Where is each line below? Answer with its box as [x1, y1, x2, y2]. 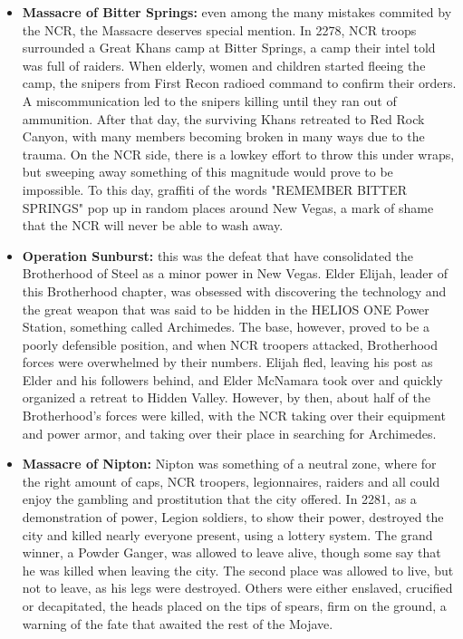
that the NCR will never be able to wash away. [22, 216, 284, 235]
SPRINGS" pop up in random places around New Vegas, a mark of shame [22, 198, 434, 217]
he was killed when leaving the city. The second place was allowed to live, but [22, 560, 454, 579]
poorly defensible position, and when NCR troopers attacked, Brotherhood [22, 334, 439, 353]
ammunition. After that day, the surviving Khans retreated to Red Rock [22, 109, 425, 128]
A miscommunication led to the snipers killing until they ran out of [22, 91, 397, 110]
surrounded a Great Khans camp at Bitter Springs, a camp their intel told [22, 38, 436, 57]
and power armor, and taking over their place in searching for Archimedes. [22, 423, 437, 442]
